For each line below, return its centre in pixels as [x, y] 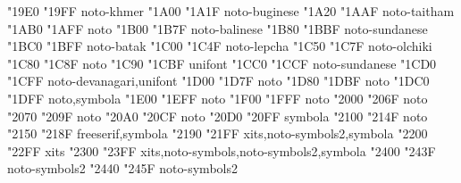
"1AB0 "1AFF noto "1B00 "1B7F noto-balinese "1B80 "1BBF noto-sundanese [218, 28]
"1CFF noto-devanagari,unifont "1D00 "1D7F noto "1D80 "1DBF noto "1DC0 [218, 81]
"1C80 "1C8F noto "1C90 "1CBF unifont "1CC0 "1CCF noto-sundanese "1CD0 [222, 63]
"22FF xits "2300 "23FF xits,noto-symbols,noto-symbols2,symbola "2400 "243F [222, 150]
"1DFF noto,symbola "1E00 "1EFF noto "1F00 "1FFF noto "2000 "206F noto [218, 98]
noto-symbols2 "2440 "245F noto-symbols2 [122, 168]
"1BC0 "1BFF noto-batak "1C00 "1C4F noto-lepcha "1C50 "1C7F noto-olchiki [220, 46]
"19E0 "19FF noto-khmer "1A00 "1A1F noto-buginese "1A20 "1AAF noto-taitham [231, 11]
